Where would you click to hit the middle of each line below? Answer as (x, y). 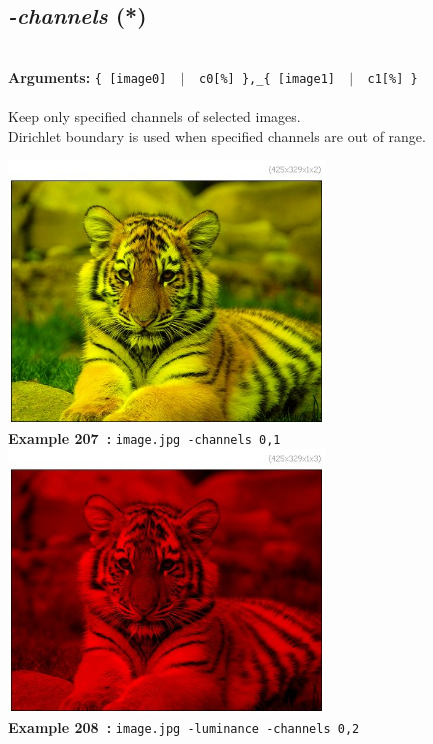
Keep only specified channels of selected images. (154, 116)
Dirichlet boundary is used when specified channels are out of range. (217, 135)
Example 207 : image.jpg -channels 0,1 (144, 438)
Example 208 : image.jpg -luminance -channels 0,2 (184, 727)
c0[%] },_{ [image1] (266, 78)
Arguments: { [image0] (87, 76)
